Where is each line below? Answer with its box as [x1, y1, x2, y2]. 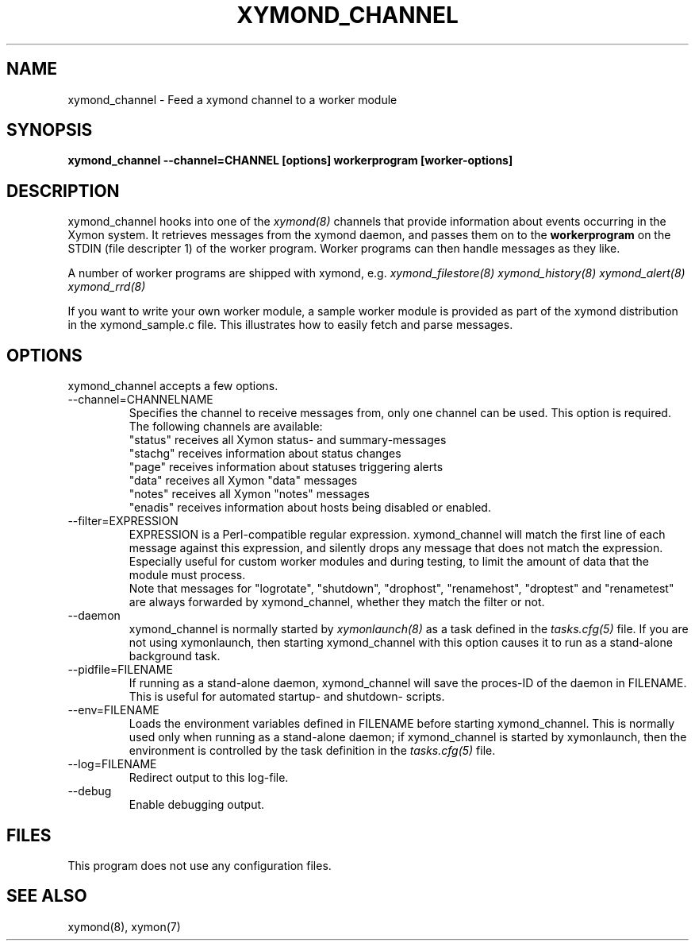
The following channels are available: [129, 419, 323, 434]
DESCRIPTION [6, 180, 120, 201]
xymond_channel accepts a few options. [67, 379, 278, 393]
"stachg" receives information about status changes [129, 446, 401, 461]
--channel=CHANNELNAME [67, 392, 213, 407]
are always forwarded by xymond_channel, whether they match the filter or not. [129, 595, 545, 609]
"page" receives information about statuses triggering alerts [129, 460, 443, 474]
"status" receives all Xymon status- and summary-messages [129, 433, 447, 447]
